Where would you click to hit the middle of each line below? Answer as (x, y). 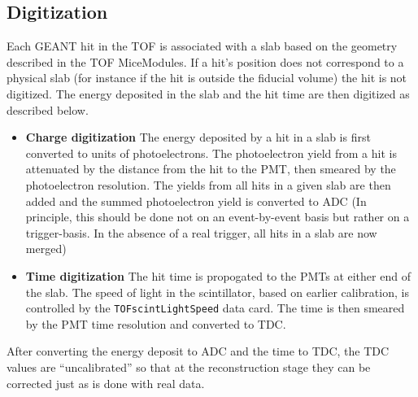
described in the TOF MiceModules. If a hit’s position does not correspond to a (205, 61)
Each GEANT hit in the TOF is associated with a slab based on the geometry (202, 46)
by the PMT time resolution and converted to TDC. (156, 323)
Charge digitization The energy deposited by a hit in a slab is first (198, 137)
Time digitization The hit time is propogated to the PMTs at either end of (218, 275)
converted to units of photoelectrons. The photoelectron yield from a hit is (211, 153)
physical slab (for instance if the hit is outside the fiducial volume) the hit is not (207, 78)
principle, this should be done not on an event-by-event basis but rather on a (218, 217)
